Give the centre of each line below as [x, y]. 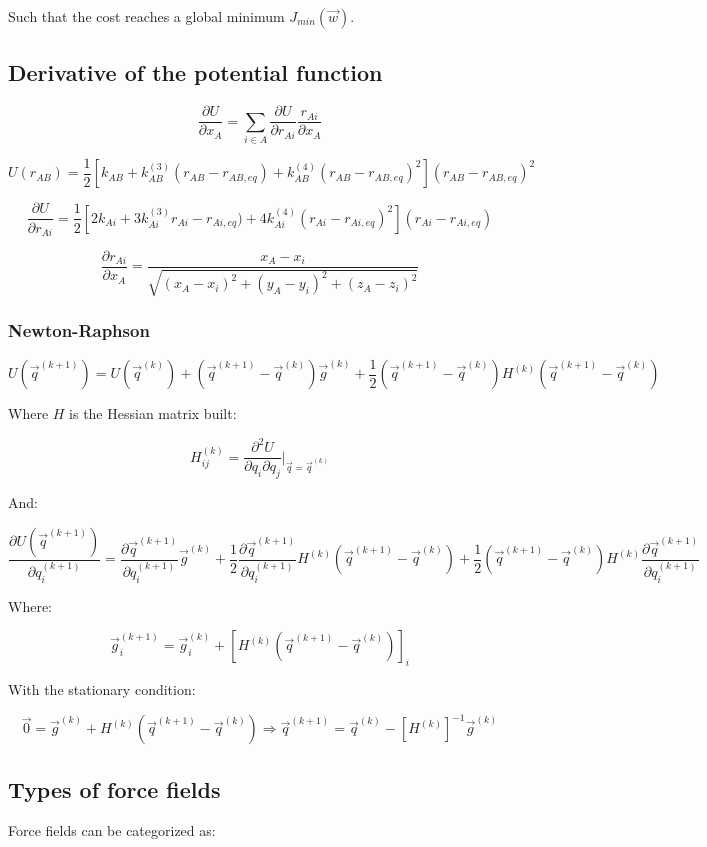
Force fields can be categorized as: [112, 830]
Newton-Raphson [79, 330]
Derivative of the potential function [195, 72]
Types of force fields [114, 788]
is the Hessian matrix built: [153, 413]
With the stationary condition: [102, 689]
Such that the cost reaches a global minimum [146, 16]
